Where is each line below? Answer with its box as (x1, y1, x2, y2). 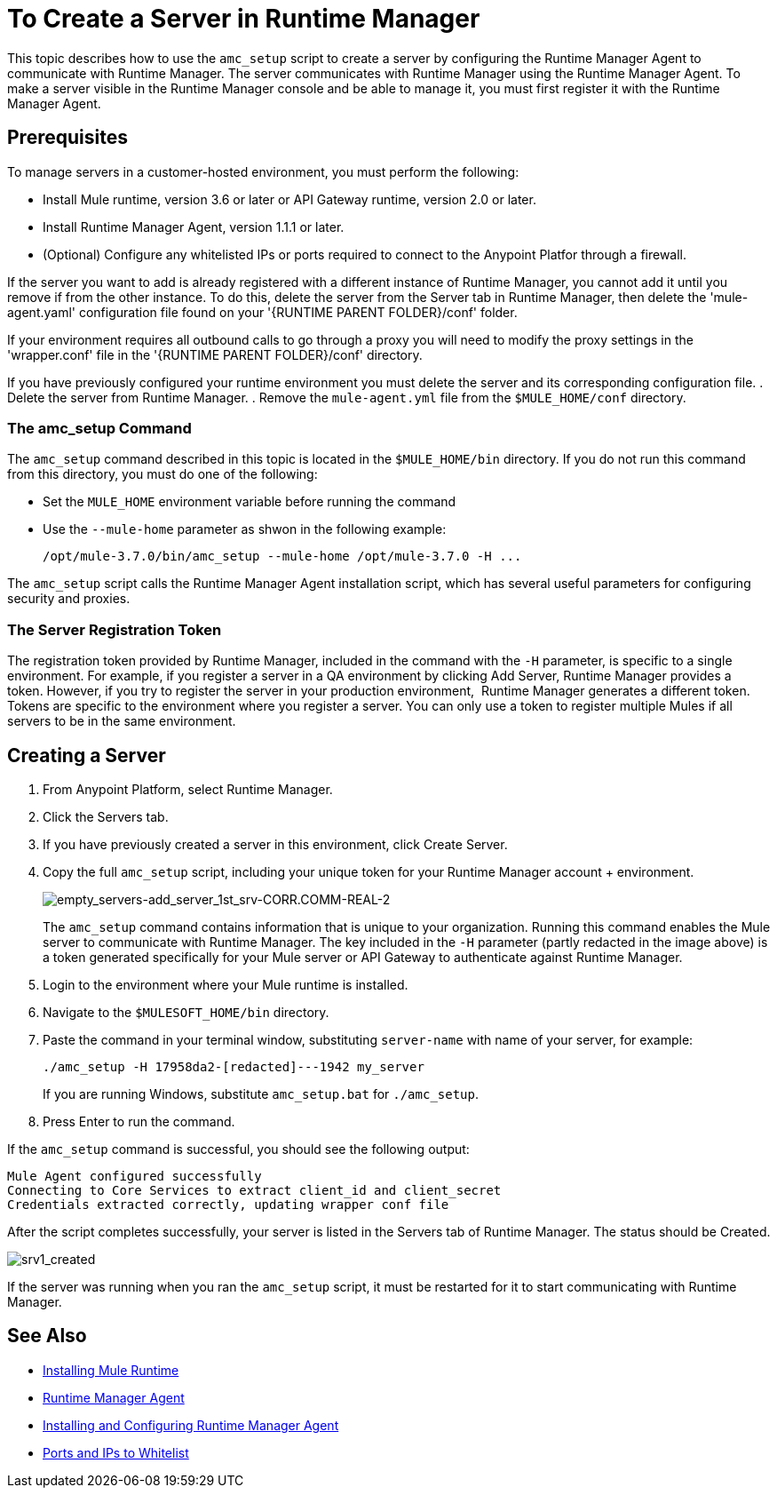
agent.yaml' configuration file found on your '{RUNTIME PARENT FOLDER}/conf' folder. (7, 304, 518, 320)
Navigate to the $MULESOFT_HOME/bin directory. (43, 1004, 329, 1020)
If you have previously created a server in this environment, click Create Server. (43, 836, 508, 852)
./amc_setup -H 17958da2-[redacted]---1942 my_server (43, 1059, 424, 1074)
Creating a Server (7, 744, 166, 767)
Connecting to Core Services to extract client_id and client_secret (7, 1182, 502, 1197)
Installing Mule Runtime (43, 1362, 179, 1378)
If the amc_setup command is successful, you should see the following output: (7, 1141, 470, 1157)
